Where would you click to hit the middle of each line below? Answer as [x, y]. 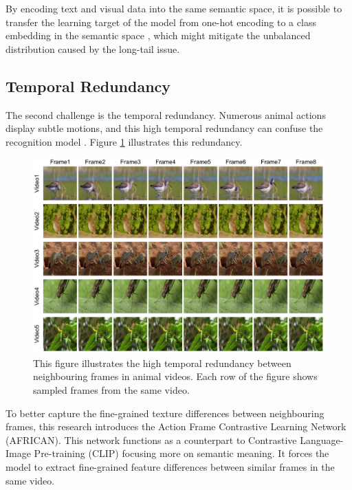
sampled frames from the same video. [111, 390]
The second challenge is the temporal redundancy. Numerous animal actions [166, 114]
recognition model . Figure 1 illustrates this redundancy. [124, 141]
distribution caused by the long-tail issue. [93, 48]
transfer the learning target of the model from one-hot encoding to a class [161, 22]
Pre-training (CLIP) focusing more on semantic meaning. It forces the [181, 453]
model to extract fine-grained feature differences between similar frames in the [170, 467]
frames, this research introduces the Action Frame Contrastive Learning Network [176, 426]
